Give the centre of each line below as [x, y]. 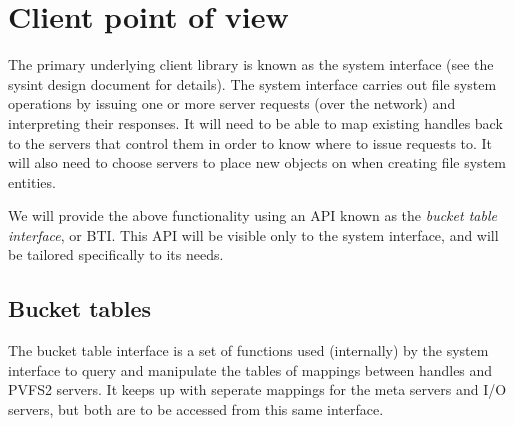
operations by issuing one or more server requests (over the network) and [232, 103]
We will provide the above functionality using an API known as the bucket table [252, 215]
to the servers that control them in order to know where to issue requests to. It [250, 142]
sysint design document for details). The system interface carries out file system [252, 83]
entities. [32, 181]
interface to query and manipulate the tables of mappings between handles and [250, 369]
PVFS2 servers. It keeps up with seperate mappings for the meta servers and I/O [257, 389]
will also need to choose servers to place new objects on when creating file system [257, 162]
